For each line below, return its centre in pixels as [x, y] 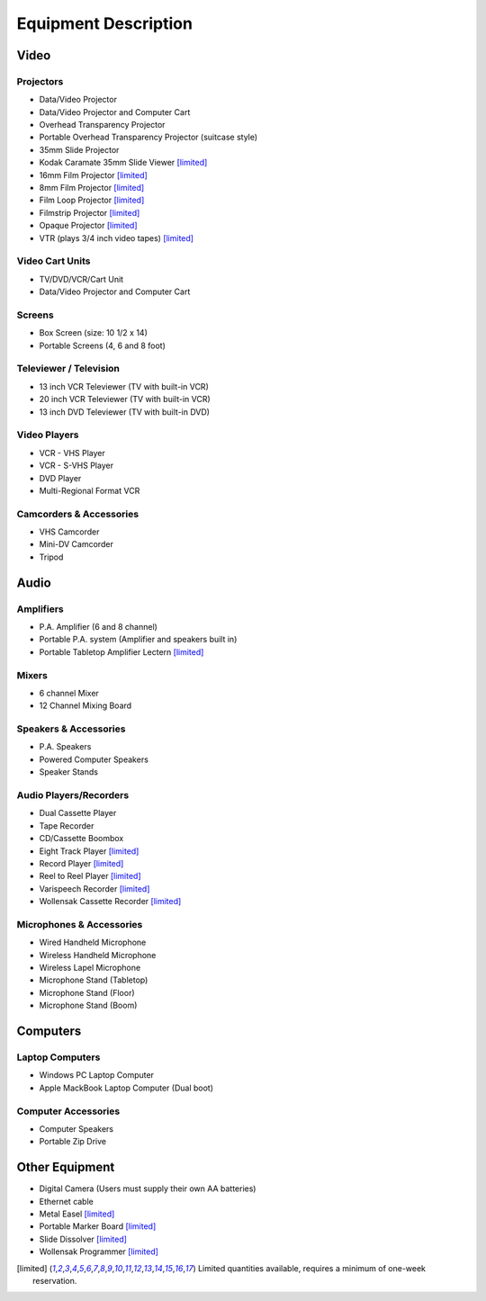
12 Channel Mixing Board [85, 705]
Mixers [32, 675]
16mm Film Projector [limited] [93, 175]
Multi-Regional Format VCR [90, 490]
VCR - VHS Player [72, 453]
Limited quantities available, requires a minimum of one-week [312, 1268]
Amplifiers [40, 609]
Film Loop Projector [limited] [92, 200]
